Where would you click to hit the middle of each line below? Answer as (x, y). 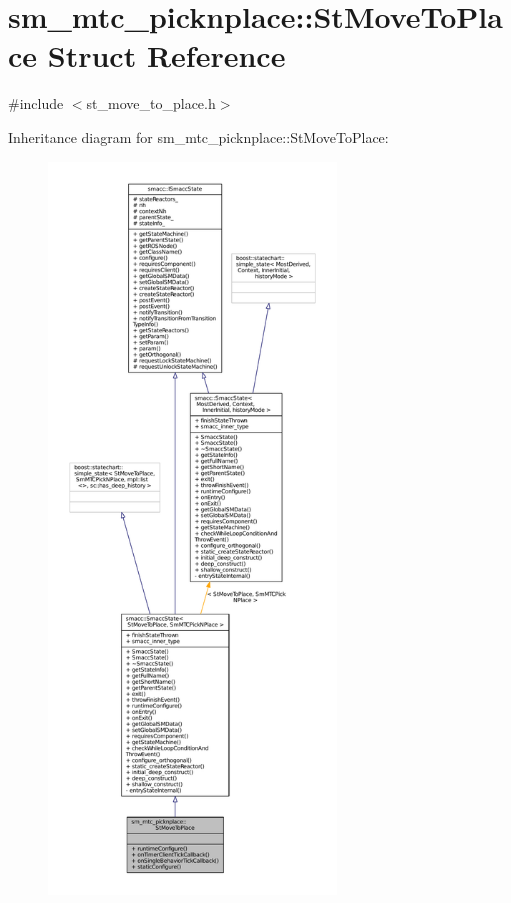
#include (36, 103)
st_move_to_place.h (151, 103)
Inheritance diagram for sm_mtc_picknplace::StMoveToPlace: (198, 136)
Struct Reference (166, 55)
